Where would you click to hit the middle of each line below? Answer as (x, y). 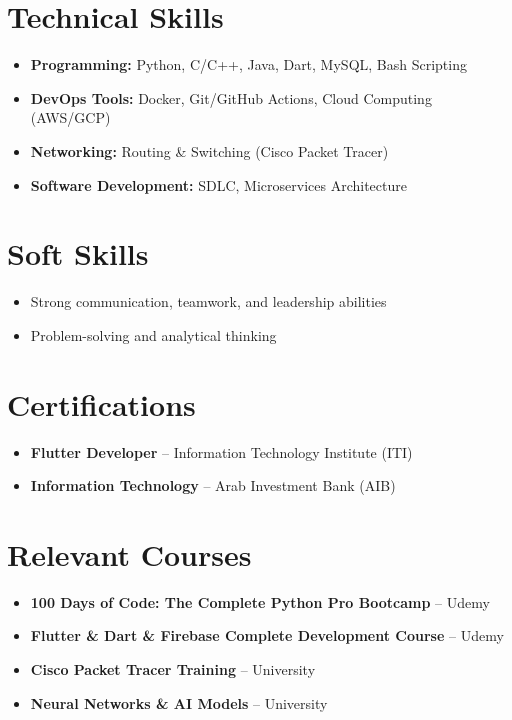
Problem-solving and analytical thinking (153, 334)
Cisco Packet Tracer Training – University (173, 669)
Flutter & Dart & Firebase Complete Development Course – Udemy (267, 635)
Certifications (101, 403)
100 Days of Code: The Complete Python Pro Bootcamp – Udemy (260, 601)
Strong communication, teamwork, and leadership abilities (208, 301)
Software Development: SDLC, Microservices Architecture (218, 184)
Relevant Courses (129, 553)
